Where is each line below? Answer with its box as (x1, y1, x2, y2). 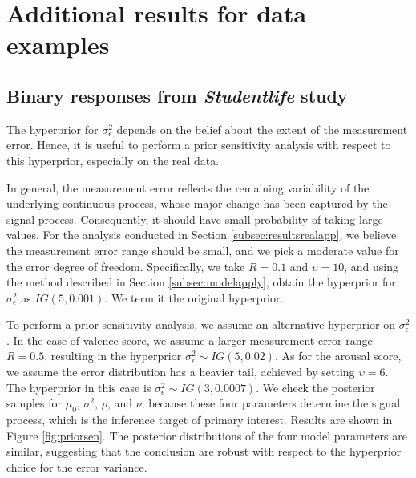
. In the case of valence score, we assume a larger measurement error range (6, 331, 373, 348)
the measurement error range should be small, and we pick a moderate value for (6, 241, 399, 258)
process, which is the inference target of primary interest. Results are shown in (6, 411, 393, 428)
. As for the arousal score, (274, 347, 402, 364)
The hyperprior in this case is (6, 379, 151, 395)
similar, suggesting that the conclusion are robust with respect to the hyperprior (6, 443, 402, 460)
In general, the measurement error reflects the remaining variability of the (6, 179, 370, 196)
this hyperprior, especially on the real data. (6, 152, 220, 168)
